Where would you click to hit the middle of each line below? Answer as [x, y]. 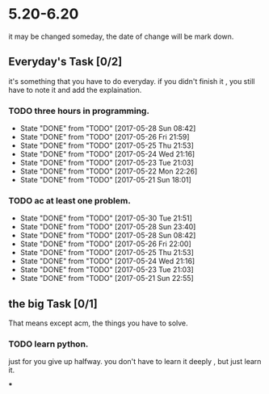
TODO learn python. [48, 344]
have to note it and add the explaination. [75, 90]
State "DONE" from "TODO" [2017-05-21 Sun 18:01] [105, 180]
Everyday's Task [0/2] [65, 62]
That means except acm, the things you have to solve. [98, 323]
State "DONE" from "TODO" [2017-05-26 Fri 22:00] [105, 244]
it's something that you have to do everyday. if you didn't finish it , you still [132, 81]
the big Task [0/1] [53, 304]
